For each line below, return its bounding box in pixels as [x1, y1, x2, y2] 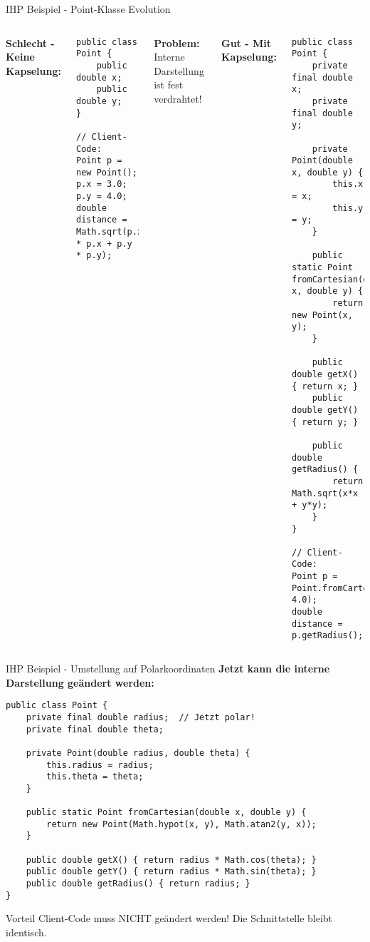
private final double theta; [26, 724, 164, 734]
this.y [332, 203, 364, 213]
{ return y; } [292, 416, 359, 427]
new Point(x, [292, 309, 353, 320]
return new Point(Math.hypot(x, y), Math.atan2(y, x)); [46, 819, 317, 829]
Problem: [154, 35, 200, 50]
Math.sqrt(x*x [292, 488, 359, 498]
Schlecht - [6, 35, 55, 50]
